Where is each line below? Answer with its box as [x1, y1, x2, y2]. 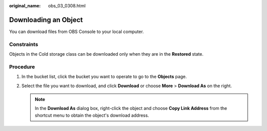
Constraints [9, 41, 39, 48]
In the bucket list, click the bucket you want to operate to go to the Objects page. [21, 74, 187, 80]
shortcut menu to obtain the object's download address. [35, 112, 149, 118]
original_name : [9, 3, 41, 8]
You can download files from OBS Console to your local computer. [9, 29, 144, 34]
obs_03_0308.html [48, 3, 86, 8]
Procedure [9, 63, 35, 70]
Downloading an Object [9, 15, 83, 24]
